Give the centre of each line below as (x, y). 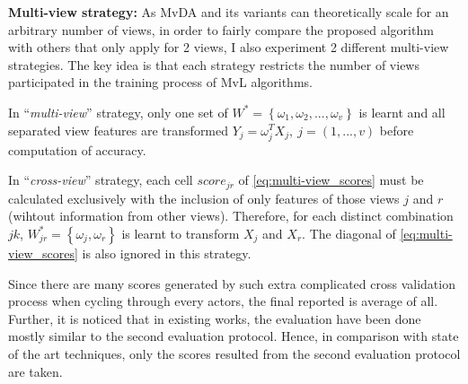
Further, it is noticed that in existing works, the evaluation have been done (215, 318)
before (397, 130)
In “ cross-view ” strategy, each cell (101, 180)
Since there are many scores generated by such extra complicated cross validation (232, 283)
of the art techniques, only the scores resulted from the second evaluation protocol (234, 353)
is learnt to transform (181, 233)
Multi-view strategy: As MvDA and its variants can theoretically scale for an (229, 12)
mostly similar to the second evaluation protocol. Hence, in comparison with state (234, 336)
